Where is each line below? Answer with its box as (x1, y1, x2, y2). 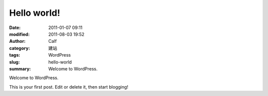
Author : (9, 38, 26, 44)
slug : (9, 59, 20, 65)
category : (9, 45, 30, 51)
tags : (9, 52, 20, 58)
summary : (9, 65, 31, 71)
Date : (9, 25, 21, 31)
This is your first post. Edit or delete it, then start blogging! (9, 84, 129, 90)
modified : (9, 31, 30, 37)
